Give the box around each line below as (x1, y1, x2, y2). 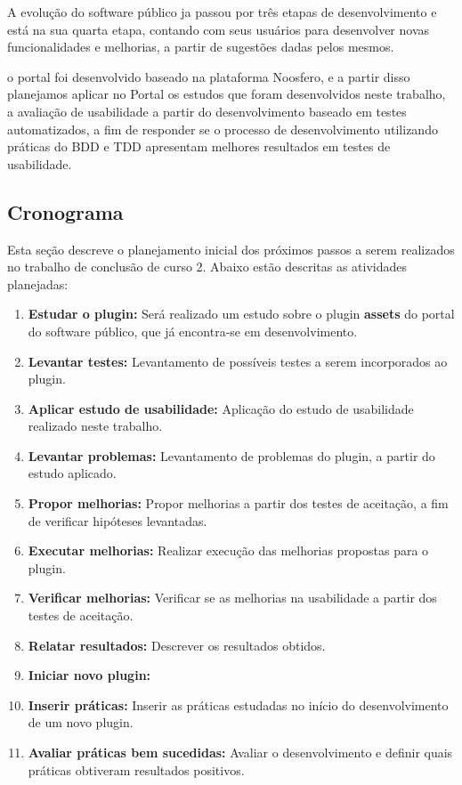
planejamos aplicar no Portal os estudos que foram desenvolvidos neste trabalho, (7, 85, 446, 103)
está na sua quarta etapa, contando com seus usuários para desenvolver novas (7, 20, 430, 38)
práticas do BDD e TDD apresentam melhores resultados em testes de (7, 137, 391, 156)
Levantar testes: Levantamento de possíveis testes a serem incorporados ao (28, 352, 448, 370)
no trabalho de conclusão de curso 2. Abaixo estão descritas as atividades (7, 257, 408, 276)
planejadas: (7, 274, 69, 293)
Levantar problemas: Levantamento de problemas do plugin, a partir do (28, 446, 435, 465)
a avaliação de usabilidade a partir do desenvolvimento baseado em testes (7, 101, 407, 120)
